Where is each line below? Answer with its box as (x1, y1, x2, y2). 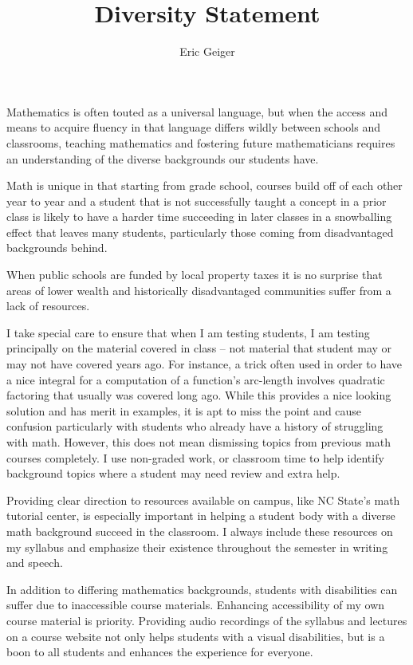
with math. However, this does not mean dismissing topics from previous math (6, 434, 391, 450)
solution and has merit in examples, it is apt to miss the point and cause (6, 402, 362, 419)
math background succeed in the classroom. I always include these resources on (6, 522, 393, 539)
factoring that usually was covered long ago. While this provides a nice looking (6, 387, 391, 403)
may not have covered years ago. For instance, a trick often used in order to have (6, 356, 403, 372)
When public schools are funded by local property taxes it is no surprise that (6, 266, 383, 283)
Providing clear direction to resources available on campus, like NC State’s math (6, 491, 400, 508)
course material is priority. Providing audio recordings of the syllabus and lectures (6, 612, 407, 628)
